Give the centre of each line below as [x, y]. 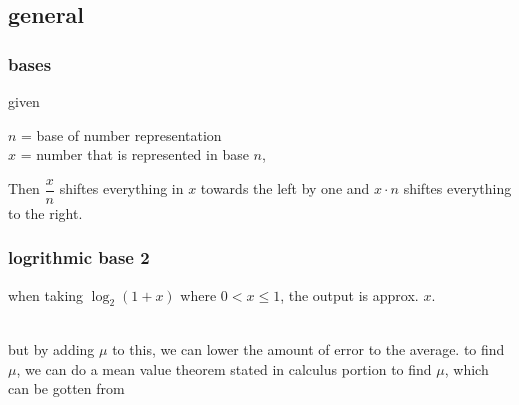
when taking [46, 294]
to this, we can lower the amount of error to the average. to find [308, 349]
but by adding [51, 349]
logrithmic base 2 [79, 257]
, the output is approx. [349, 294]
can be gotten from [66, 388]
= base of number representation [121, 134]
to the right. [45, 212]
